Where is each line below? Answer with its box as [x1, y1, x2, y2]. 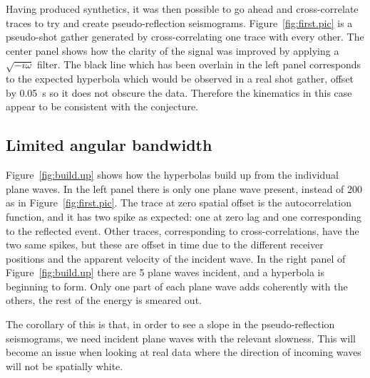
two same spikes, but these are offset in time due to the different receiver [6, 237, 324, 252]
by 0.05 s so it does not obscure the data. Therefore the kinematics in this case [6, 85, 352, 100]
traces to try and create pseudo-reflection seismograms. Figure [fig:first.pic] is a [6, 15, 353, 30]
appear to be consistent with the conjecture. [6, 99, 199, 114]
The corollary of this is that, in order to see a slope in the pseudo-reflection [6, 317, 335, 332]
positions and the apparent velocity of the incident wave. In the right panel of [6, 251, 346, 266]
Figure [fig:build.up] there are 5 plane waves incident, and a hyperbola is [6, 265, 325, 280]
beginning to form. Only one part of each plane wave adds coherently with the [6, 278, 348, 293]
